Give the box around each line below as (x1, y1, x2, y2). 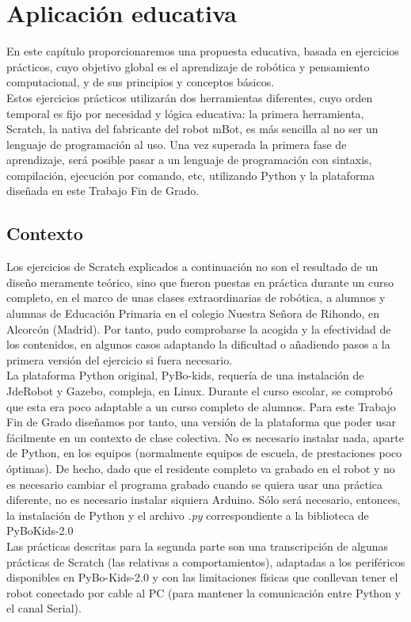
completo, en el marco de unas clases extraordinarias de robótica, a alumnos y (6, 289, 386, 306)
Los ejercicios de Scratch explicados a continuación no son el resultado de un (6, 258, 379, 275)
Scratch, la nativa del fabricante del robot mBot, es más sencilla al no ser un (6, 120, 379, 137)
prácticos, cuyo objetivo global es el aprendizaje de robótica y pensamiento (6, 58, 370, 74)
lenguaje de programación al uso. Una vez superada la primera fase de (6, 135, 347, 152)
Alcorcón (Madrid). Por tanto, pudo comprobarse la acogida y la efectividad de (6, 320, 391, 337)
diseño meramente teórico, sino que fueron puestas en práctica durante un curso (6, 273, 394, 290)
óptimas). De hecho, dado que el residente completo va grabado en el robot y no (6, 460, 395, 476)
